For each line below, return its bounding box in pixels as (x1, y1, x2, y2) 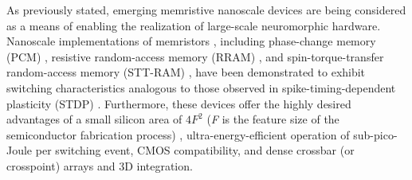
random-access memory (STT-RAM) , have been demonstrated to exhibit (6, 64, 366, 80)
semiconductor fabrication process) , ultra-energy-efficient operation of (6, 126, 350, 143)
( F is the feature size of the (206, 111, 339, 127)
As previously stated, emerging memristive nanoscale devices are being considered (6, 2, 406, 18)
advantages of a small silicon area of (6, 111, 182, 127)
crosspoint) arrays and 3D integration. (6, 157, 193, 174)
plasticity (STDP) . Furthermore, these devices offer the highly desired (6, 95, 351, 112)
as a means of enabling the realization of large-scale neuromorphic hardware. (6, 17, 381, 33)
